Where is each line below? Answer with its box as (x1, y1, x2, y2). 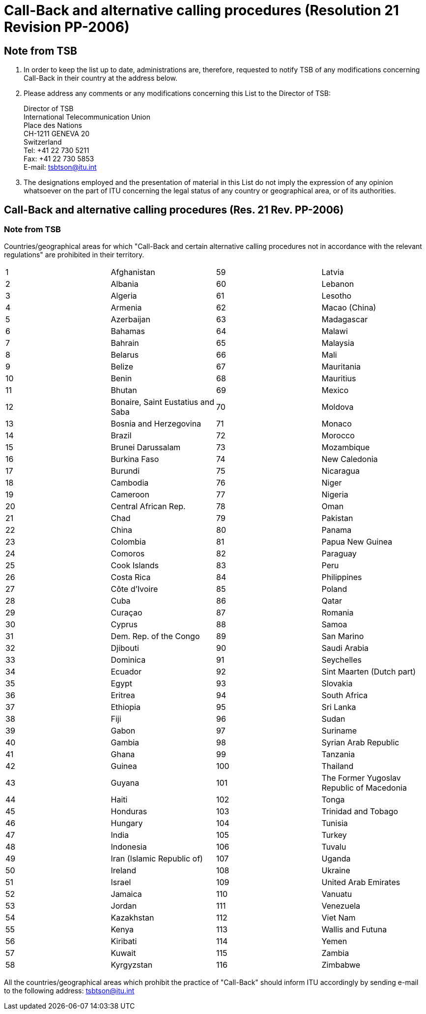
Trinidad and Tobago (321, 806, 398, 817)
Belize (111, 362, 133, 372)
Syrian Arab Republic (321, 737, 399, 748)
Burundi (111, 466, 140, 476)
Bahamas (111, 326, 145, 337)
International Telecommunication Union (24, 113, 150, 122)
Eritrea (111, 690, 135, 701)
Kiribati (111, 936, 137, 947)
